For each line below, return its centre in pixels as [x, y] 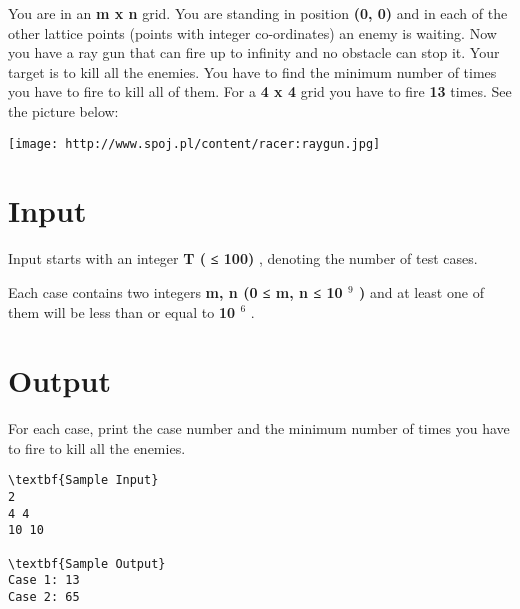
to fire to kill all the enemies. [97, 447]
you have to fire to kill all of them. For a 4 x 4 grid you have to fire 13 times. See [260, 91]
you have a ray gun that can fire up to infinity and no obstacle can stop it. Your [254, 52]
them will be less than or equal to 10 [122, 311]
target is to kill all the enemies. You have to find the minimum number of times [252, 71]
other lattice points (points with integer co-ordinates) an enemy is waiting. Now [252, 32]
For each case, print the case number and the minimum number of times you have [259, 428]
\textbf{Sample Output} [87, 563]
